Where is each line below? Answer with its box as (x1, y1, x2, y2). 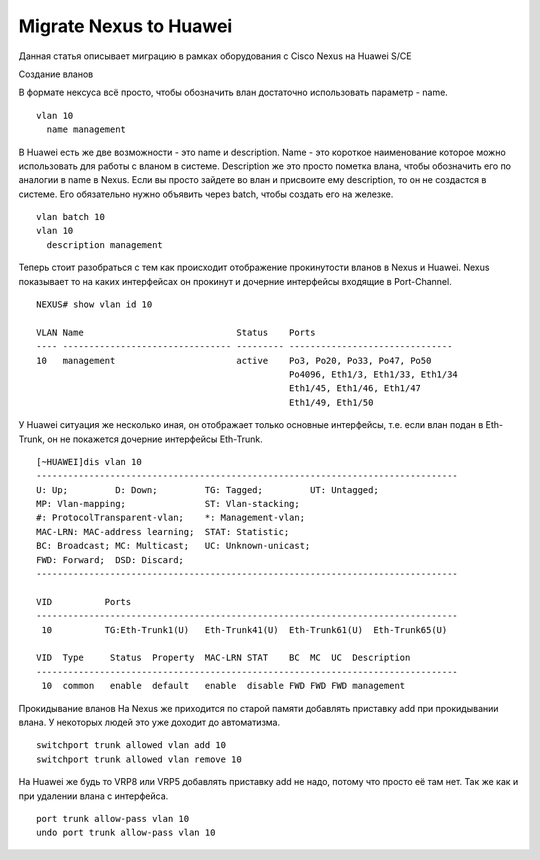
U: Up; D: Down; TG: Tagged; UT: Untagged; (36, 484, 379, 495)
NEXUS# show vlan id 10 (36, 299, 153, 310)
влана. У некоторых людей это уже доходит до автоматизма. (18, 716, 280, 728)
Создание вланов (18, 68, 94, 80)
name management (46, 124, 127, 135)
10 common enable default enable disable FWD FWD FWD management (41, 680, 406, 692)
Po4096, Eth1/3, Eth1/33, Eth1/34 (288, 368, 459, 380)
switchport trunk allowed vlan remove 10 (36, 753, 242, 765)
